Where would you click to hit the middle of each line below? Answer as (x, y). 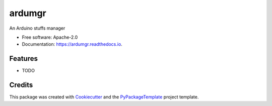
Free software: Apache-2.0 (50, 37)
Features (23, 59)
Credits (21, 85)
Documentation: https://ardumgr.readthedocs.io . (72, 44)
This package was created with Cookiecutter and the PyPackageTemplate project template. (104, 97)
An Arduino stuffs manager (37, 28)
